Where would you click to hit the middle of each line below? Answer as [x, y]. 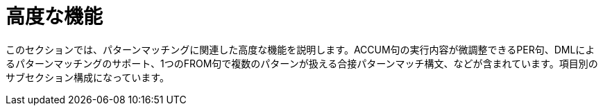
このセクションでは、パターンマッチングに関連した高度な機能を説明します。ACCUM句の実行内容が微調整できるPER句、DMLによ [300, 49]
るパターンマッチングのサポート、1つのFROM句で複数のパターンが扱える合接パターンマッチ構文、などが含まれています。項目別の [302, 63]
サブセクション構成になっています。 [87, 77]
